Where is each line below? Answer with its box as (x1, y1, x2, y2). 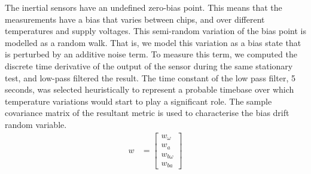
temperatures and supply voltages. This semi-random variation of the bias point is (5, 25, 306, 37)
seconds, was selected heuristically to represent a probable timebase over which (5, 83, 294, 96)
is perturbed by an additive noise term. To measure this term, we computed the (5, 48, 297, 60)
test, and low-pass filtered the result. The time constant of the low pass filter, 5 (5, 71, 295, 84)
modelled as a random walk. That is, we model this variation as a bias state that (5, 36, 301, 48)
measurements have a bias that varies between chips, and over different (5, 13, 265, 25)
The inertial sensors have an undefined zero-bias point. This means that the (5, 1, 282, 13)
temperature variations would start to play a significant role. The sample (5, 94, 272, 107)
